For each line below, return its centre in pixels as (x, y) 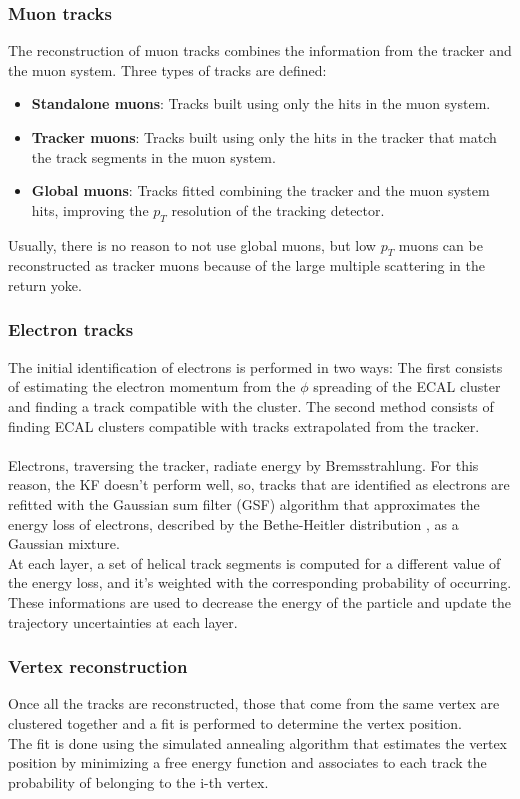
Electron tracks (71, 329)
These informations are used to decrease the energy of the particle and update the (259, 601)
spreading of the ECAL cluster (407, 386)
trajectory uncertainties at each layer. (123, 621)
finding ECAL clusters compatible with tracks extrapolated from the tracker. (244, 425)
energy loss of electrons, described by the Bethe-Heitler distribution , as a (233, 523)
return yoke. (45, 284)
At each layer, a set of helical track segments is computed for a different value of (254, 562)
